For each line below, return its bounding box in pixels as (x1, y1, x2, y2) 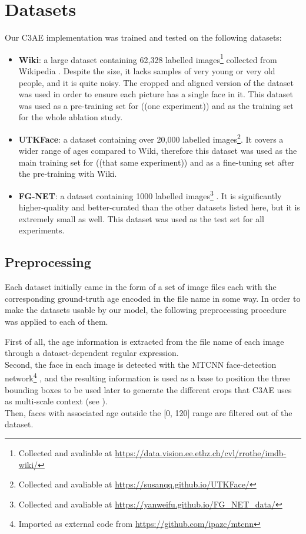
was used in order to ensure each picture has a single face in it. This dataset (18, 88, 293, 100)
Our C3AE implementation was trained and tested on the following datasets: (5, 31, 282, 44)
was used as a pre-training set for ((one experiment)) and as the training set (18, 99, 294, 111)
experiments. (18, 224, 65, 236)
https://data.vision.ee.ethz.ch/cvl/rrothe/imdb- (115, 446, 287, 459)
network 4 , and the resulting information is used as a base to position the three (5, 370, 290, 384)
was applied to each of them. (5, 315, 108, 327)
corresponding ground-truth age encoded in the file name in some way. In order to (5, 292, 301, 304)
